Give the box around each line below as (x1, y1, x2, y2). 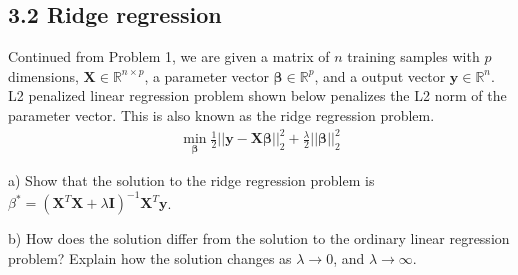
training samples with (347, 46, 480, 67)
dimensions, (8, 65, 79, 86)
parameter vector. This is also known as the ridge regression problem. (8, 104, 435, 125)
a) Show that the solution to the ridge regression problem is (8, 170, 375, 191)
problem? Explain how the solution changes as (8, 248, 292, 269)
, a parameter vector (144, 65, 269, 86)
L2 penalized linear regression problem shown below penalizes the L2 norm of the (8, 85, 507, 106)
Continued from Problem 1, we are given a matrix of (8, 46, 330, 67)
